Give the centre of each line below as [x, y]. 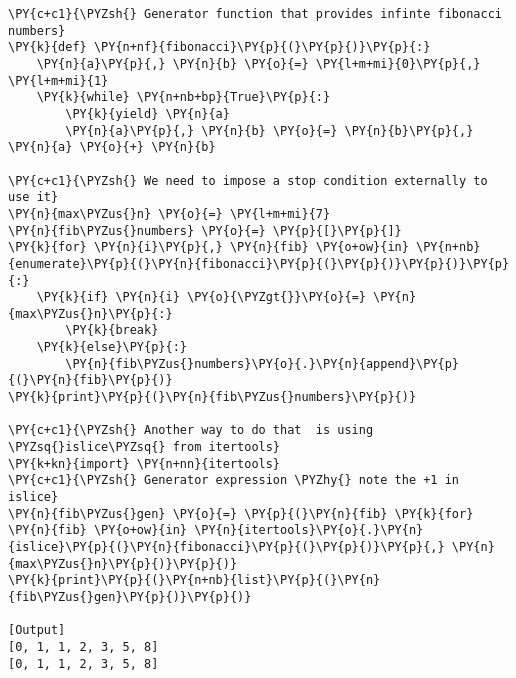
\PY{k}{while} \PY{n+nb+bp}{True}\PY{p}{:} [183, 97]
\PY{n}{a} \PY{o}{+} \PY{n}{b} [112, 147]
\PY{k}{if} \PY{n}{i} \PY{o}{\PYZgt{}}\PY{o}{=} [201, 297]
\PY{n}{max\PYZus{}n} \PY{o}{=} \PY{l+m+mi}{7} [169, 213]
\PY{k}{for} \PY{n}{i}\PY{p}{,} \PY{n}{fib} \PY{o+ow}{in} [208, 247]
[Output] [37, 630]
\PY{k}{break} [112, 330]
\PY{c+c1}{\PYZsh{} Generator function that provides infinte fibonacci [255, 14]
